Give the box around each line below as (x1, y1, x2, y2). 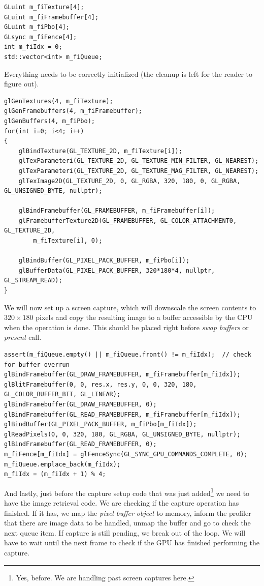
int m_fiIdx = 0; (4, 43, 62, 51)
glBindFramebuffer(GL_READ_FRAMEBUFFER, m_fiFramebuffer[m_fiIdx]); (4, 411, 241, 418)
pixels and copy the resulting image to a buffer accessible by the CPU (36, 312, 253, 323)
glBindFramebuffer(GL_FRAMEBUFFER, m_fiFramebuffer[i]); (18, 207, 215, 215)
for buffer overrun (4, 361, 70, 368)
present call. (4, 332, 42, 342)
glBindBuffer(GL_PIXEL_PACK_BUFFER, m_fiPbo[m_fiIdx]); (4, 421, 197, 428)
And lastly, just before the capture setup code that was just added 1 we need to (4, 486, 250, 498)
